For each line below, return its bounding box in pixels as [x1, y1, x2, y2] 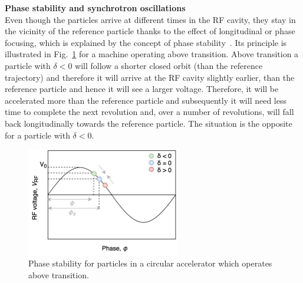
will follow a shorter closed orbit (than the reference [75, 59, 263, 71]
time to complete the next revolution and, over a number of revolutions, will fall [5, 106, 294, 118]
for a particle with [5, 129, 70, 141]
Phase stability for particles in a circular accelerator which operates [28, 257, 272, 269]
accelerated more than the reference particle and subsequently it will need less [5, 94, 287, 106]
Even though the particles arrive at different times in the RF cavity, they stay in [5, 13, 296, 25]
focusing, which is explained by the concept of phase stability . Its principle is [5, 36, 287, 48]
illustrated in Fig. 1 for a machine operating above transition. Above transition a [5, 48, 299, 60]
